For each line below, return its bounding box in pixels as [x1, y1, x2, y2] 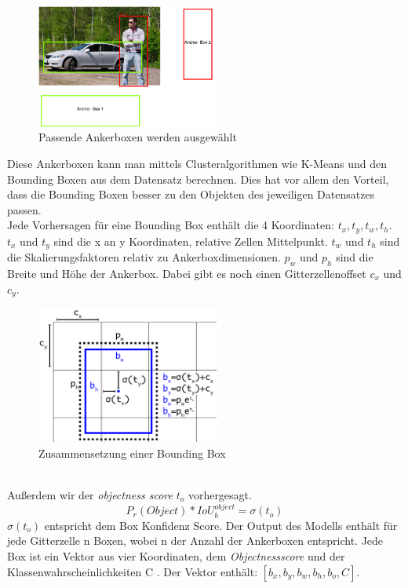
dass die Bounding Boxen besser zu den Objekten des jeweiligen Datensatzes [7, 186, 375, 203]
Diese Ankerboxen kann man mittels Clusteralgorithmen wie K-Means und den [7, 155, 388, 171]
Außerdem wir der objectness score [7, 486, 173, 502]
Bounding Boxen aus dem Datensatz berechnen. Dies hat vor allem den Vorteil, [7, 170, 389, 187]
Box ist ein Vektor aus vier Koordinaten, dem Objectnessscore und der [7, 547, 345, 564]
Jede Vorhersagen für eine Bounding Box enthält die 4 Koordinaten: [7, 217, 334, 233]
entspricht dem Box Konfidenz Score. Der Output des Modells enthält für [44, 517, 398, 533]
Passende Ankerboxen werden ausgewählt [38, 129, 237, 145]
